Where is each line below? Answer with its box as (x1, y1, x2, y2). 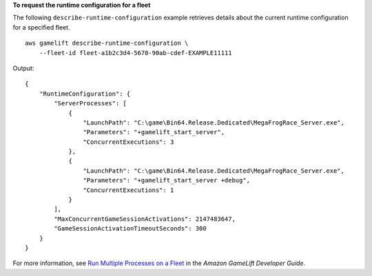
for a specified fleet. (12, 23, 70, 31)
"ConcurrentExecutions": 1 (83, 186, 174, 194)
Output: (12, 64, 34, 72)
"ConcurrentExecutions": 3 (83, 138, 174, 146)
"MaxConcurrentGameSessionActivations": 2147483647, (54, 215, 236, 223)
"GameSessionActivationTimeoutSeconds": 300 (54, 224, 207, 233)
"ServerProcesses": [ (54, 100, 127, 107)
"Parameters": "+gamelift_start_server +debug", (83, 176, 251, 184)
